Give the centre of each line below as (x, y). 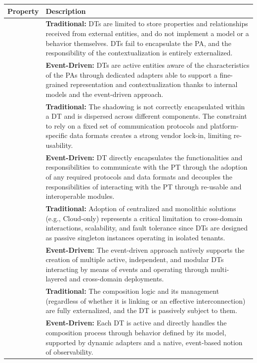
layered (56, 279)
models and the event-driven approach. (105, 94)
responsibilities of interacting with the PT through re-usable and (144, 186)
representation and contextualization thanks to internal (154, 84)
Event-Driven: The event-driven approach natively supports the (145, 250)
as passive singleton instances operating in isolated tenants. (135, 237)
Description (66, 11)
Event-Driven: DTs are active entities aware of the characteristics (148, 65)
